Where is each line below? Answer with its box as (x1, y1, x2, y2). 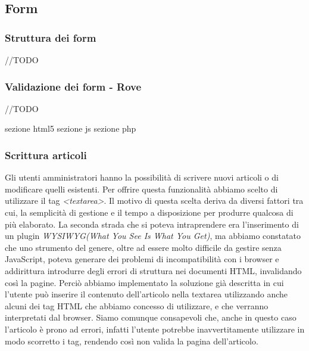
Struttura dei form (5, 30, 96, 45)
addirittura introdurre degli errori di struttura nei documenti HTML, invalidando (5, 264, 302, 277)
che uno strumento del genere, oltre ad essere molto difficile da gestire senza (5, 241, 282, 253)
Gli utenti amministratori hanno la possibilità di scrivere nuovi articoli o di (5, 171, 279, 184)
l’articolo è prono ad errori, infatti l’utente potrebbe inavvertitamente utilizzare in (5, 322, 305, 335)
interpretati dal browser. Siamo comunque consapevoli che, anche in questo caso (5, 311, 296, 324)
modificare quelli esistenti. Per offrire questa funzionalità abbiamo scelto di (5, 182, 278, 195)
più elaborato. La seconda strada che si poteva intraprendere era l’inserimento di (5, 218, 299, 230)
